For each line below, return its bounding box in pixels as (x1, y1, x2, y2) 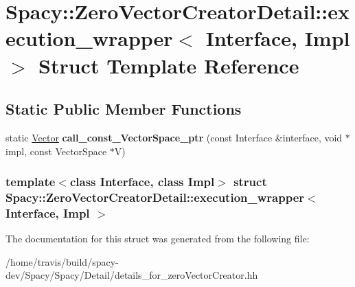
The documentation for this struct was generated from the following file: (5, 231, 310, 246)
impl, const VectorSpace (5, 143, 107, 158)
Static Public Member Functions (5, 98, 242, 119)
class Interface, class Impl (69, 173, 215, 190)
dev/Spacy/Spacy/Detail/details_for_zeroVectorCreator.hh (5, 268, 258, 282)
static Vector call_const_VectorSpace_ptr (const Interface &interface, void (5, 130, 343, 144)
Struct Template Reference (38, 51, 299, 79)
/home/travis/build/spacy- (5, 254, 119, 268)
